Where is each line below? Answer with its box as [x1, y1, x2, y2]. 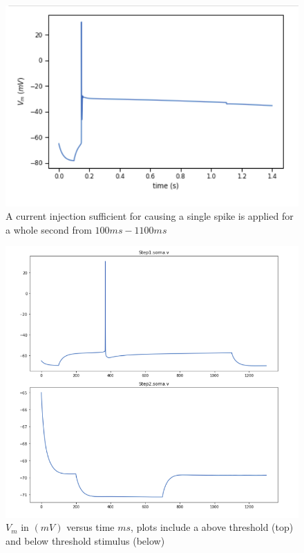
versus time [66, 520, 115, 534]
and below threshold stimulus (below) [6, 534, 165, 548]
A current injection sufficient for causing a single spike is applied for [6, 209, 294, 223]
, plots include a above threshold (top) [131, 520, 294, 534]
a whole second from [6, 222, 92, 236]
